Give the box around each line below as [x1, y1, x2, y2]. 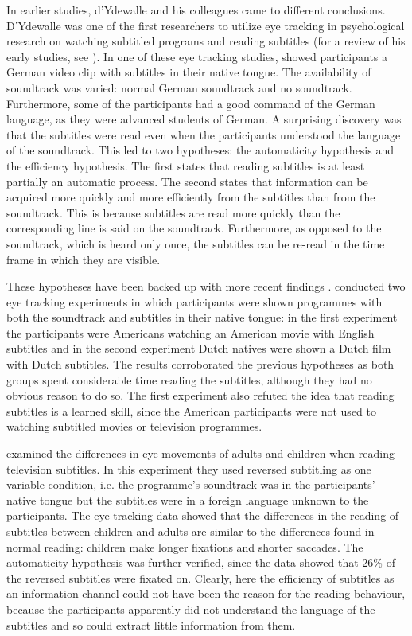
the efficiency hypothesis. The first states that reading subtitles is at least [6, 157, 365, 174]
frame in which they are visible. [6, 251, 161, 267]
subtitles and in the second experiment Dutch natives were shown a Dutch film [6, 340, 391, 357]
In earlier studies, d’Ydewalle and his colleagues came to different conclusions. [6, 2, 386, 18]
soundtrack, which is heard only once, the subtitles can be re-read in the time [6, 235, 385, 252]
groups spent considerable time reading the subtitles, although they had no [6, 371, 372, 388]
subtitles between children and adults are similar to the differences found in [6, 523, 375, 539]
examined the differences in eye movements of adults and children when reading [6, 445, 395, 462]
